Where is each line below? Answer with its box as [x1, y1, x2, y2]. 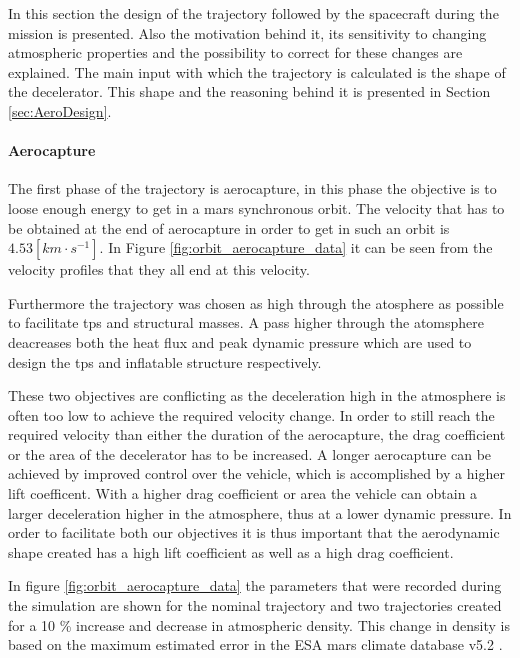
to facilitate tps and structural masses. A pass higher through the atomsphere [8, 312, 485, 333]
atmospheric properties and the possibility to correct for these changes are [8, 42, 463, 63]
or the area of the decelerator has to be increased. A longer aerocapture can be [8, 443, 492, 464]
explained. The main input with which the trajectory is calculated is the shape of [8, 61, 506, 82]
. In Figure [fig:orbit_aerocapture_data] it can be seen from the [99, 237, 493, 258]
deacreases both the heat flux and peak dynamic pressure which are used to [8, 331, 472, 352]
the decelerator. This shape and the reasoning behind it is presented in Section [8, 81, 491, 102]
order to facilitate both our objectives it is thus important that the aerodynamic [8, 522, 500, 543]
